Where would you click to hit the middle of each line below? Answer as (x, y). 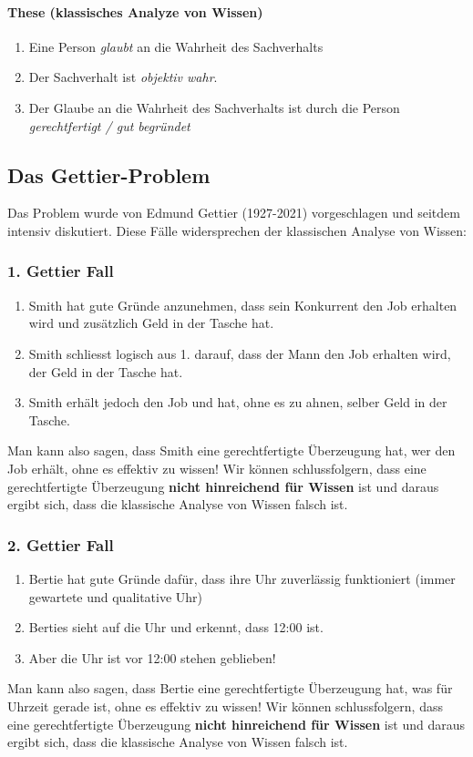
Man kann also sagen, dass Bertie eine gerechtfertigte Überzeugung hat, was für (230, 688)
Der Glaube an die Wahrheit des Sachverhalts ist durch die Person (214, 107)
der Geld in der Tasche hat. (106, 371)
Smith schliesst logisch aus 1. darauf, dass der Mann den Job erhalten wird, (240, 353)
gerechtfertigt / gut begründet (109, 125)
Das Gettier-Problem (109, 174)
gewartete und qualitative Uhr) (116, 596)
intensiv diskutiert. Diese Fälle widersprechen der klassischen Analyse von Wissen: (237, 230)
